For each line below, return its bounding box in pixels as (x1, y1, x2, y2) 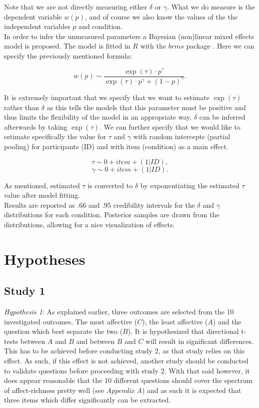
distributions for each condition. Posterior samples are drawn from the (4, 209, 219, 220)
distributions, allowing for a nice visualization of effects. (4, 219, 175, 229)
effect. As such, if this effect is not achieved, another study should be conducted (4, 355, 248, 366)
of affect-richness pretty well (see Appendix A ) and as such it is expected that (4, 384, 241, 395)
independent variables (4, 21, 70, 32)
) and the (212, 316, 241, 326)
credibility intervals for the (113, 199, 195, 210)
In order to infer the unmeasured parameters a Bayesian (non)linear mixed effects (4, 31, 254, 41)
